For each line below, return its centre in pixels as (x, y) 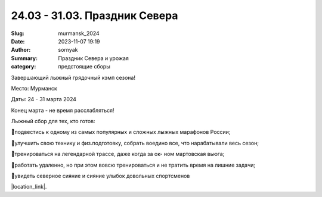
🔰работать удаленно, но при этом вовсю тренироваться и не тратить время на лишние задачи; (133, 165)
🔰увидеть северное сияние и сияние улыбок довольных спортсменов (100, 176)
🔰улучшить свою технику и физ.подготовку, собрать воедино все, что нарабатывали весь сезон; (135, 143)
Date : (18, 41)
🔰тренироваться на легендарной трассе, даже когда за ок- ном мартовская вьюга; (118, 154)
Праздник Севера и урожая (94, 58)
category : (24, 67)
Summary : (24, 58)
